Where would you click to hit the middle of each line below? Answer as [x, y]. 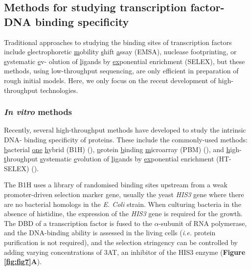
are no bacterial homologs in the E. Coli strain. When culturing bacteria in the [123, 204]
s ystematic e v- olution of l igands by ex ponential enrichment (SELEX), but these [125, 61]
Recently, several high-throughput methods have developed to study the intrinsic [125, 130]
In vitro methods [38, 112]
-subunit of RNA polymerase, [203, 223]
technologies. [59, 90]
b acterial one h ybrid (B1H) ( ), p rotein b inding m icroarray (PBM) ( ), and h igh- [123, 149]
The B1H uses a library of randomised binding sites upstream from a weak [116, 185]
